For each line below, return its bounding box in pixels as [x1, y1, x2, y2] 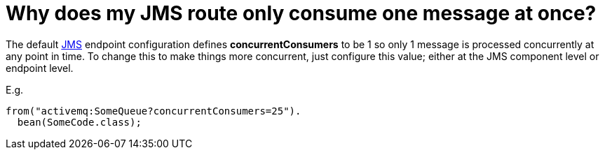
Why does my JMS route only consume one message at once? [6, 1, 597, 25]
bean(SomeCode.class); [17, 116, 142, 128]
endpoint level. [6, 61, 74, 74]
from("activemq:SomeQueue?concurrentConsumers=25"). [6, 105, 301, 117]
